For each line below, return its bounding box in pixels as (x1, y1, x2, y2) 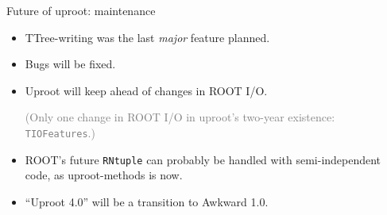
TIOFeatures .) (25, 124, 95, 140)
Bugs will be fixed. (25, 56, 116, 72)
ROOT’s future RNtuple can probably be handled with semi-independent (25, 151, 381, 167)
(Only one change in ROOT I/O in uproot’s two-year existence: (25, 109, 335, 125)
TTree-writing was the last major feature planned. (25, 29, 270, 45)
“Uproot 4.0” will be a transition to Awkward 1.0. (25, 193, 269, 209)
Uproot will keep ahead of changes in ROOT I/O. (25, 82, 268, 98)
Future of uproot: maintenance (6, 2, 156, 18)
